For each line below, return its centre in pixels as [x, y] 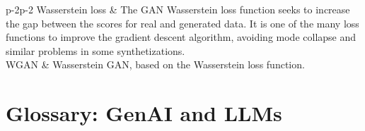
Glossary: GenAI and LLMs [144, 113]
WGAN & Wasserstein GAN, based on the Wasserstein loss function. [155, 64]
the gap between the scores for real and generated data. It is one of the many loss [182, 23]
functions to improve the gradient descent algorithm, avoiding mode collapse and [181, 37]
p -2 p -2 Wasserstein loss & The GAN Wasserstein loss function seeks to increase [178, 9]
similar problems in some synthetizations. [95, 50]
